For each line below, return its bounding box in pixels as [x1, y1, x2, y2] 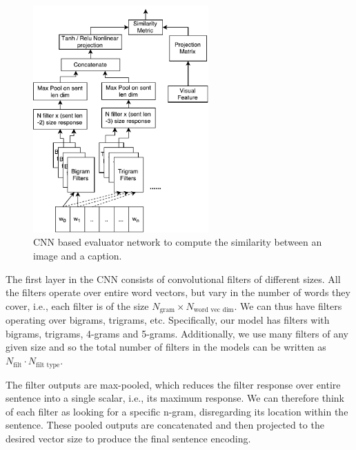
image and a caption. [33, 248, 122, 263]
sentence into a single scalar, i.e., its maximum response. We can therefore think [6, 391, 344, 405]
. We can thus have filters [234, 298, 342, 313]
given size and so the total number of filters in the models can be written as [6, 340, 326, 354]
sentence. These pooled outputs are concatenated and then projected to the [6, 418, 324, 432]
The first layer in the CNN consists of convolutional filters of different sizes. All [6, 271, 341, 286]
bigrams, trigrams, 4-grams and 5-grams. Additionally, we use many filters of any [6, 326, 348, 340]
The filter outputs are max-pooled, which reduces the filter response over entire [6, 377, 341, 391]
